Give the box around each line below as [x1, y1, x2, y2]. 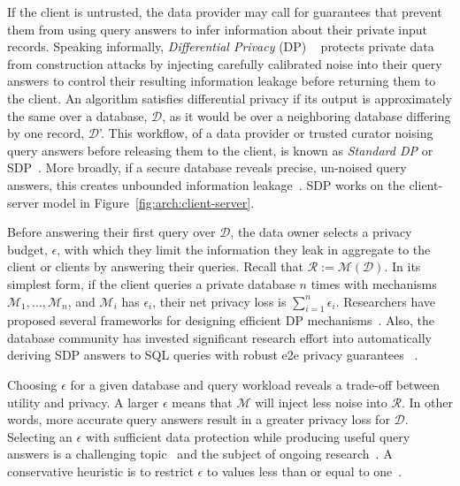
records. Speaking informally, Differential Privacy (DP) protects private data [7, 37, 434, 56]
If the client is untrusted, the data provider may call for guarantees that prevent [7, 3, 442, 20]
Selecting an [7, 427, 73, 445]
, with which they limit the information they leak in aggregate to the [57, 239, 431, 258]
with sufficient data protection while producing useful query [85, 427, 410, 445]
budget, [7, 239, 48, 258]
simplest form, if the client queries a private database [7, 274, 295, 292]
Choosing [7, 376, 57, 394]
